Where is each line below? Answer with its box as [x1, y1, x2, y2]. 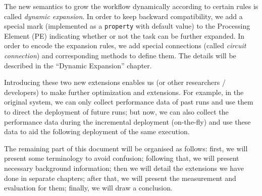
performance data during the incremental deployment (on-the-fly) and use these [4, 116, 251, 127]
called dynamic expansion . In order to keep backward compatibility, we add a [4, 11, 243, 21]
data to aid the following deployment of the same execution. [4, 126, 190, 137]
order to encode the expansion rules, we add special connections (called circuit [4, 40, 246, 51]
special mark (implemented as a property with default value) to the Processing [4, 21, 250, 31]
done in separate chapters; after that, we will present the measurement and [4, 172, 236, 183]
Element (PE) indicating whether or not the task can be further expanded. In [4, 30, 245, 41]
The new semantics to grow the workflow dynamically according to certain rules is [4, 1, 258, 11]
